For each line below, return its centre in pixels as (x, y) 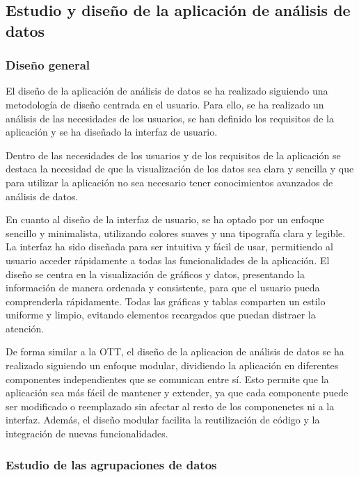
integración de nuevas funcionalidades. (87, 434)
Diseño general (48, 65)
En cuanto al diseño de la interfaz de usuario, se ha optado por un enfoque (165, 219)
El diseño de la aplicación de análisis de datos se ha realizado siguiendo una (167, 91)
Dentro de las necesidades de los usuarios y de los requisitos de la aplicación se (173, 155)
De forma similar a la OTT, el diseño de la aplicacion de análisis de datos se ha (175, 351)
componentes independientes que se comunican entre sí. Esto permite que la (167, 379)
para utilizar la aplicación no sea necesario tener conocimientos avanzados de (169, 182)
